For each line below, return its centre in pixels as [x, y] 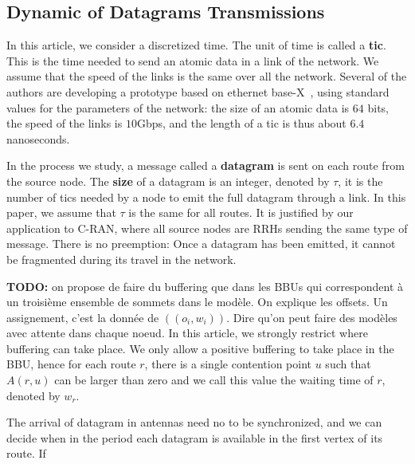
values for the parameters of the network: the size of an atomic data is [178, 107]
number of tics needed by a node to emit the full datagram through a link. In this [206, 197]
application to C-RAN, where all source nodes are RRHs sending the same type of [207, 228]
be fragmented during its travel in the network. [121, 259]
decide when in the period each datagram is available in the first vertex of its [195, 437]
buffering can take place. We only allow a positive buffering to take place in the [200, 348]
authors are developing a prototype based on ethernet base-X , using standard [198, 91]
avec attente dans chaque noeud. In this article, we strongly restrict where [187, 333]
